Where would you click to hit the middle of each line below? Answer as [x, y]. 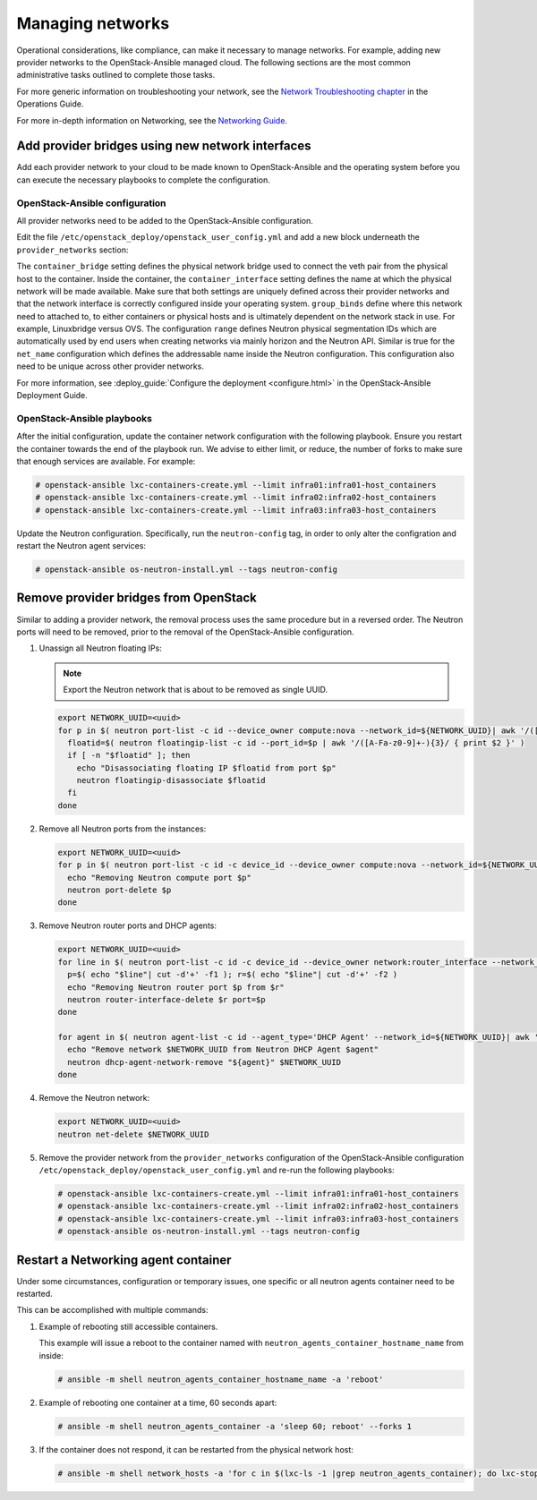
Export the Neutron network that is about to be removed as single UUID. [196, 690]
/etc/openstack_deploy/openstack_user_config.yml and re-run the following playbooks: [217, 1170]
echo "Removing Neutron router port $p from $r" [176, 987]
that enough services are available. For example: [106, 461]
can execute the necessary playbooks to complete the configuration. [143, 180]
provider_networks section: [72, 250]
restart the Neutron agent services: [81, 546]
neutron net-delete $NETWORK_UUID [133, 1134]
